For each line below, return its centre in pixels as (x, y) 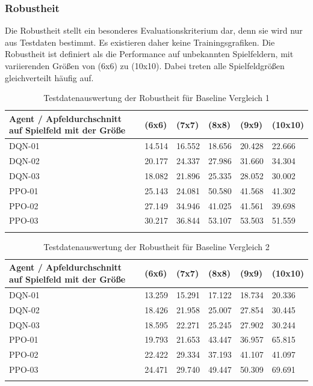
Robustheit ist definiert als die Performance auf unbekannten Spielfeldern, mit (149, 54)
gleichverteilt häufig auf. (49, 77)
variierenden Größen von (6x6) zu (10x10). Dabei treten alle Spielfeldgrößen (145, 66)
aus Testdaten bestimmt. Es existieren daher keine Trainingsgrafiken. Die (140, 42)
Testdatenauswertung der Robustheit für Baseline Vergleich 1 (156, 98)
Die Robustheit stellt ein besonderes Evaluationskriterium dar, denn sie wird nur (154, 30)
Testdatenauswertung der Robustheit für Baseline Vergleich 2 (156, 246)
